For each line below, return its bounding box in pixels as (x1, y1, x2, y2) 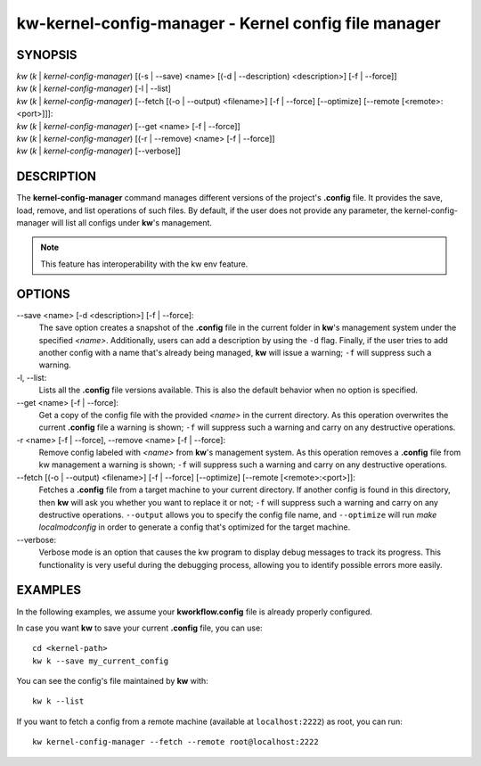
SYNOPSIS (16, 47, 77, 62)
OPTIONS (16, 286, 70, 301)
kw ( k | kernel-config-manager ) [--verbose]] (16, 145, 182, 156)
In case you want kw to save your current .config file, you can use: (16, 622, 263, 633)
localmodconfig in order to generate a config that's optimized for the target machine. (38, 522, 351, 532)
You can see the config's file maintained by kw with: (16, 676, 208, 687)
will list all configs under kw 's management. (51, 218, 213, 228)
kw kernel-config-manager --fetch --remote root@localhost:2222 (32, 737, 320, 747)
